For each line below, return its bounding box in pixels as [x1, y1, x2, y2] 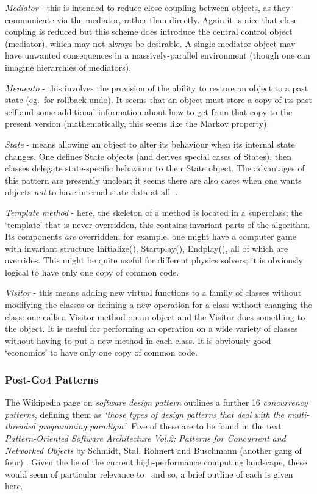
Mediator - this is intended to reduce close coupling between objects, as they [5, 1, 290, 13]
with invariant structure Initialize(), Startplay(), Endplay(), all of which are [5, 242, 288, 254]
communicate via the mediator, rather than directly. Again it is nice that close [5, 13, 298, 26]
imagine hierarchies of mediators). [5, 60, 132, 73]
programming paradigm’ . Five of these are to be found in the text [38, 420, 282, 432]
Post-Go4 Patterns [5, 371, 98, 387]
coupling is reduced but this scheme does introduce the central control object [5, 25, 293, 38]
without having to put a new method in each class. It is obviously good [5, 334, 271, 346]
